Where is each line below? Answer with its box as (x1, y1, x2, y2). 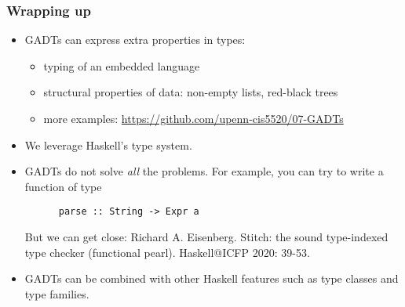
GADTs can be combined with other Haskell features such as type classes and (24, 270, 399, 287)
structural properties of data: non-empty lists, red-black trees (43, 84, 338, 100)
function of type (24, 178, 102, 194)
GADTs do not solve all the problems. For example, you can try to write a (24, 163, 384, 179)
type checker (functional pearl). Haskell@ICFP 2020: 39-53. (24, 244, 310, 260)
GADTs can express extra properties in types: (24, 31, 246, 48)
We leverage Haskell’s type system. (24, 136, 192, 153)
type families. (24, 285, 89, 302)
